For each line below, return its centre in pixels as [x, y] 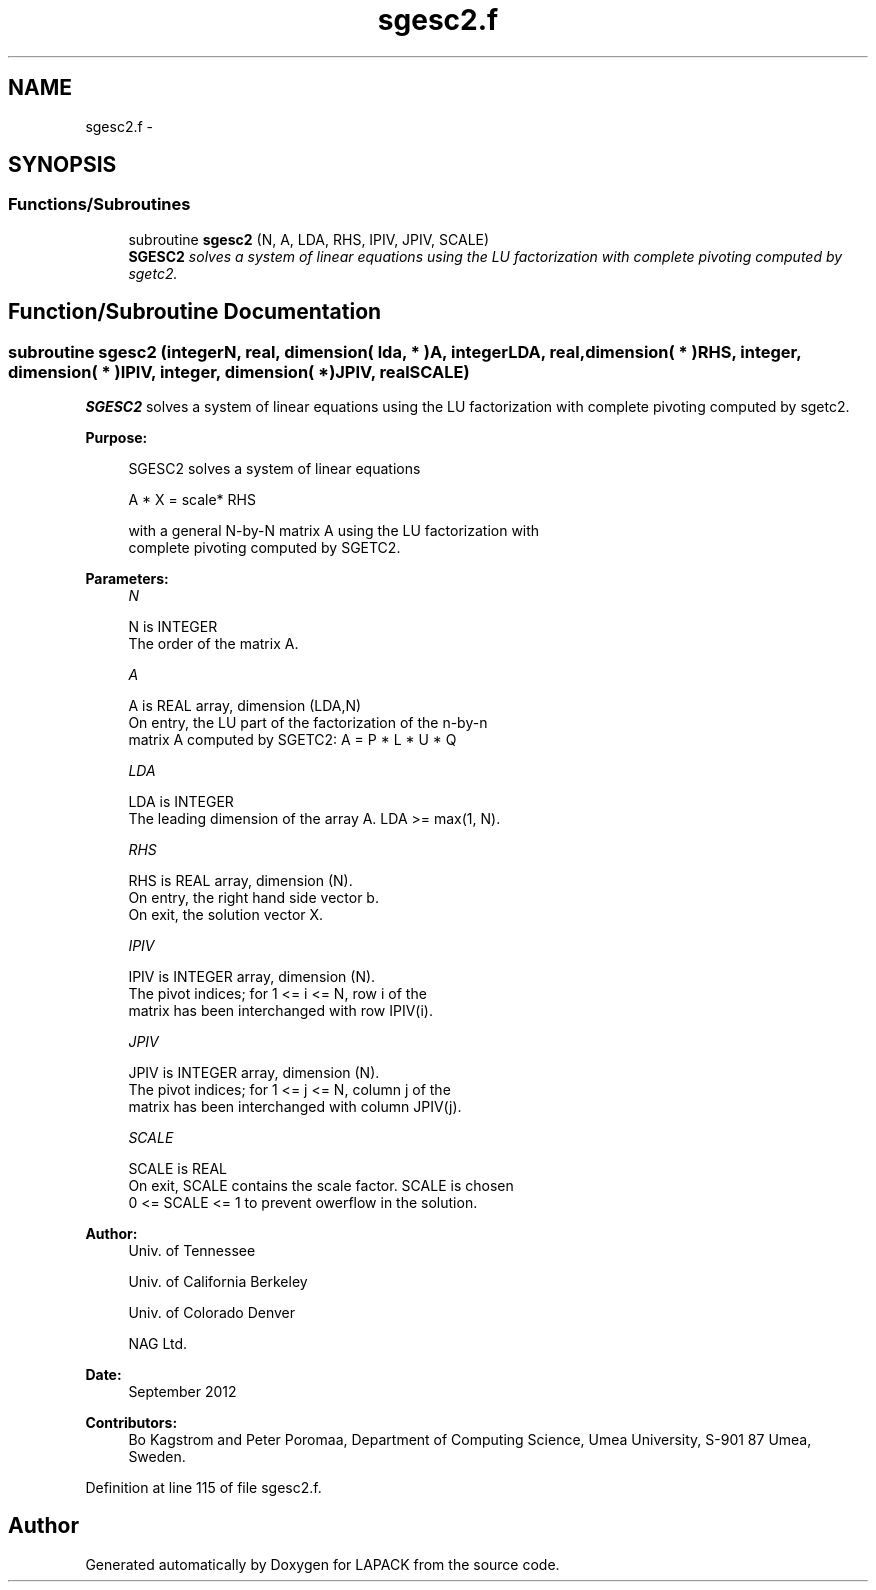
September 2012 [182, 1392]
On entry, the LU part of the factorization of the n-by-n [308, 723]
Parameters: [127, 579]
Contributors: [131, 1423]
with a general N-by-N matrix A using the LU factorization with [334, 531]
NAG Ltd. [158, 1344]
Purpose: [116, 438]
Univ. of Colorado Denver [212, 1313]
